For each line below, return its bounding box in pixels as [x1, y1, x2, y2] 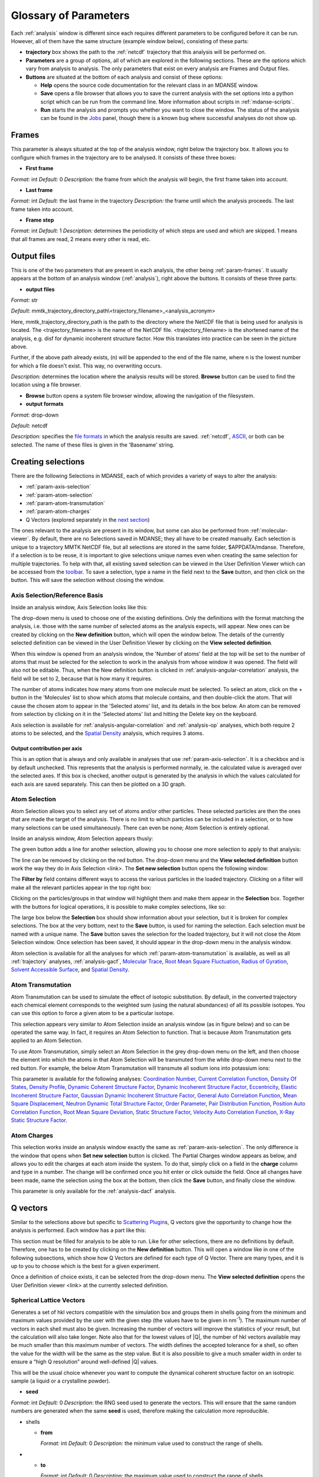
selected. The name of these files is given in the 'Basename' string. [11, 441, 174, 448]
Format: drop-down [11, 411, 59, 418]
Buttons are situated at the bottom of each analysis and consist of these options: [25, 73, 223, 80]
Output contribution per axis [11, 745, 82, 752]
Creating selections [11, 457, 85, 467]
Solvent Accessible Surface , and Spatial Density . [11, 966, 129, 973]
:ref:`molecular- [250, 527, 288, 534]
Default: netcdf [11, 422, 48, 430]
